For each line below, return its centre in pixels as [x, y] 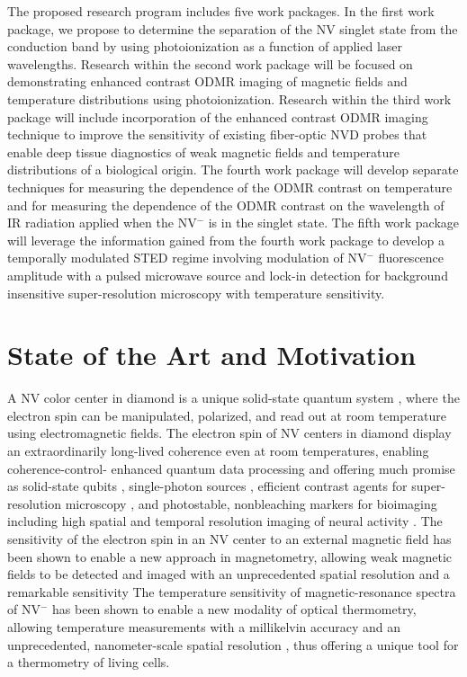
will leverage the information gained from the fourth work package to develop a [226, 240]
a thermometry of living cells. [89, 662]
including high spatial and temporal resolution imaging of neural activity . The [225, 521]
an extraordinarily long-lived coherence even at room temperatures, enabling [218, 450]
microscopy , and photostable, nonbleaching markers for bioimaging [251, 503]
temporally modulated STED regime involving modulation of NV [187, 258]
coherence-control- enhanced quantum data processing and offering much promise [231, 468]
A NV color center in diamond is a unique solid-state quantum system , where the [233, 398]
